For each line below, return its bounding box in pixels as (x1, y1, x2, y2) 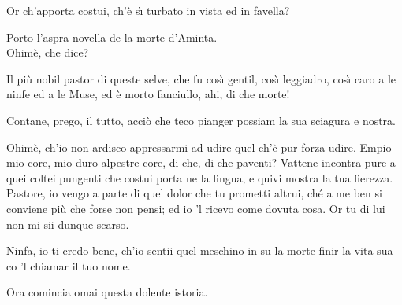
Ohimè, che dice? (6, 44, 89, 61)
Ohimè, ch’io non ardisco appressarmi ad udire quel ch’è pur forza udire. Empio (6, 138, 392, 155)
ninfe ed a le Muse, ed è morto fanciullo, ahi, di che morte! (6, 86, 290, 102)
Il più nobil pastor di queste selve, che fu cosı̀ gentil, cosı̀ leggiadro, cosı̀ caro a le (6, 70, 396, 86)
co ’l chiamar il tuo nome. (6, 257, 131, 274)
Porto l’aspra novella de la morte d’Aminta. (6, 28, 218, 45)
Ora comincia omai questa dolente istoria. (6, 284, 208, 300)
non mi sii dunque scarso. (6, 215, 129, 232)
